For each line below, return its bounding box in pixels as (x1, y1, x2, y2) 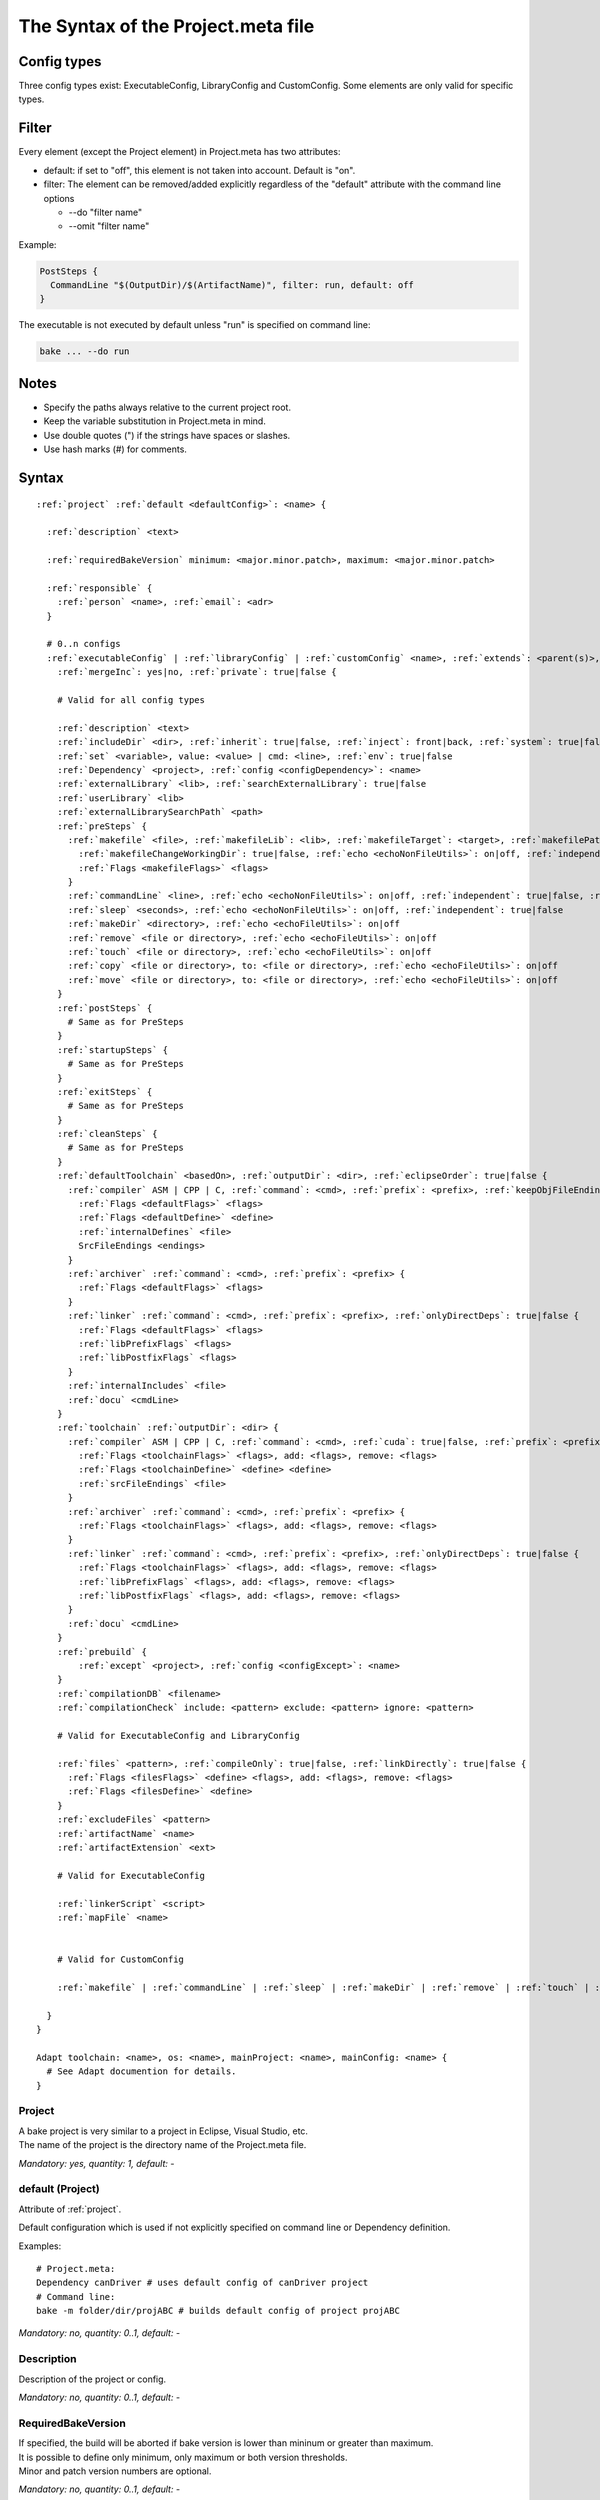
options (43, 192, 75, 204)
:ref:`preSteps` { (56, 820, 148, 832)
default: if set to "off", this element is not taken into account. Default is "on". (43, 164, 356, 176)
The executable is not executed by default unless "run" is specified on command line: (18, 319, 371, 331)
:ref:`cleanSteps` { (56, 1128, 158, 1140)
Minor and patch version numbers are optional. (18, 2465, 212, 2477)
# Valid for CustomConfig (56, 1954, 185, 1965)
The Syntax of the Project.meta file (18, 15, 315, 37)
